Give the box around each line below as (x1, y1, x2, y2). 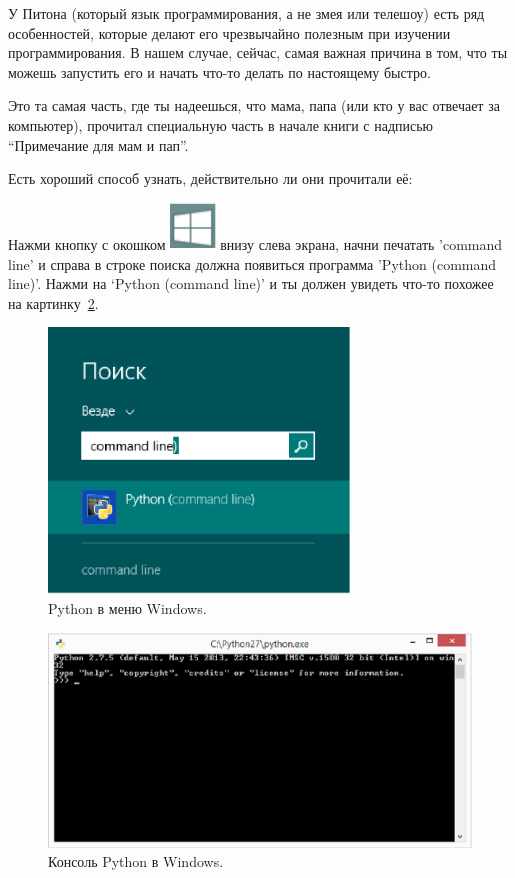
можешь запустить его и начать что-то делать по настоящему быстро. (8, 61, 431, 82)
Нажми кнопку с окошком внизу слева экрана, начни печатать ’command (8, 233, 503, 254)
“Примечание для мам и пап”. (8, 134, 189, 155)
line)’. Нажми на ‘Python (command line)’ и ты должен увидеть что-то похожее (8, 273, 494, 294)
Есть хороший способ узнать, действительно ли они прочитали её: (8, 168, 413, 189)
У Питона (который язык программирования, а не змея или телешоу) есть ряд (8, 3, 485, 23)
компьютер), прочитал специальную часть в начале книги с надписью (8, 114, 434, 135)
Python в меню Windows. (48, 597, 207, 618)
